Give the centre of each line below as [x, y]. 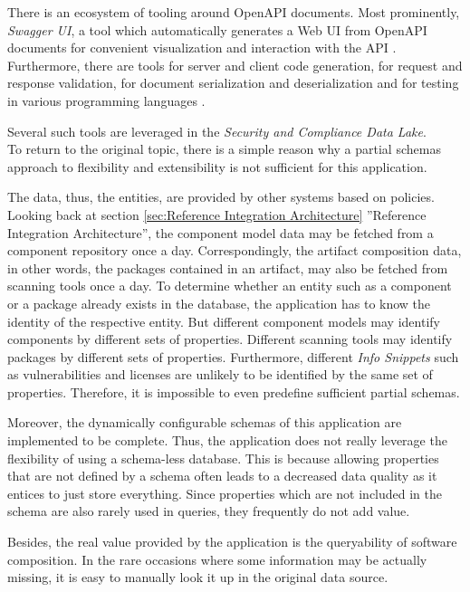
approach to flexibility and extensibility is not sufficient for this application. [217, 166]
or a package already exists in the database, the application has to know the [219, 303]
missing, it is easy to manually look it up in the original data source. [198, 577]
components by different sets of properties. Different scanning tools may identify [230, 339]
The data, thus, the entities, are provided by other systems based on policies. [221, 197]
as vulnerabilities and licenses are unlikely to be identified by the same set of [220, 374]
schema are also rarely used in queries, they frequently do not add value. [209, 511]
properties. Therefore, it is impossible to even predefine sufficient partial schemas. [234, 391]
